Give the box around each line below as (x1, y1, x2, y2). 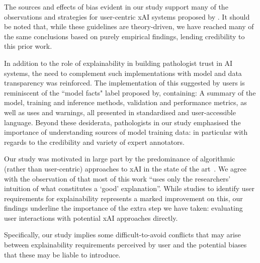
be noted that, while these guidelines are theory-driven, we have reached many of (4, 21, 254, 32)
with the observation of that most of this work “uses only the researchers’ (4, 173, 231, 184)
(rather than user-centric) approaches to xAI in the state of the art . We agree (4, 163, 246, 173)
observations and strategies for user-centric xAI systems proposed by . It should (4, 11, 250, 22)
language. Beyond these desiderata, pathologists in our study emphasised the (4, 117, 241, 127)
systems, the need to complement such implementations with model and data (4, 67, 242, 78)
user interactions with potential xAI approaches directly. (4, 212, 178, 223)
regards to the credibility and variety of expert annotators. (4, 136, 185, 147)
